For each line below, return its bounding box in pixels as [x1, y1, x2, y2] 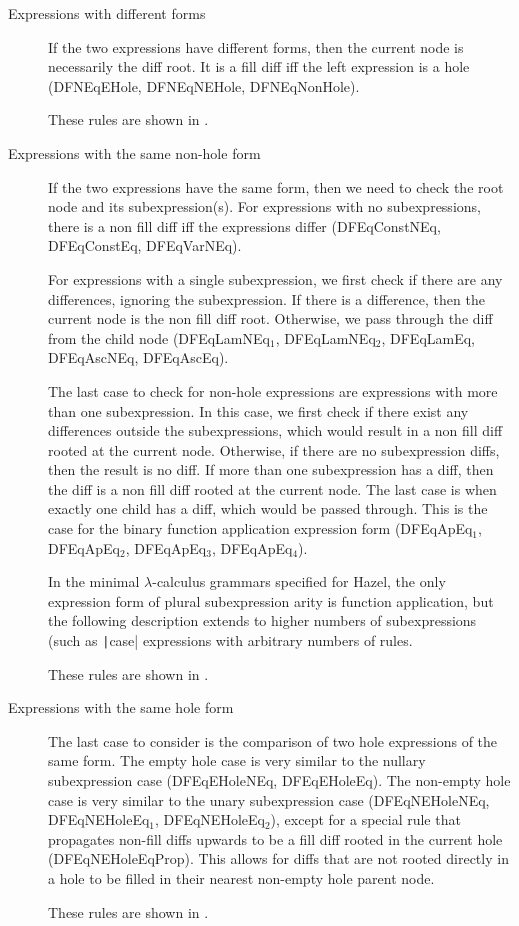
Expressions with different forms [8, 3, 206, 23]
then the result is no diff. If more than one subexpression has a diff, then [48, 459, 494, 480]
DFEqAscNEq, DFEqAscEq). [48, 347, 229, 368]
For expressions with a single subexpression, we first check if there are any [48, 268, 503, 289]
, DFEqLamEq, [381, 327, 476, 348]
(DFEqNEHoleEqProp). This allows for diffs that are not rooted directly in [48, 848, 509, 869]
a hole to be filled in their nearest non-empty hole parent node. [48, 868, 435, 889]
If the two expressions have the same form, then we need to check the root [48, 176, 504, 197]
